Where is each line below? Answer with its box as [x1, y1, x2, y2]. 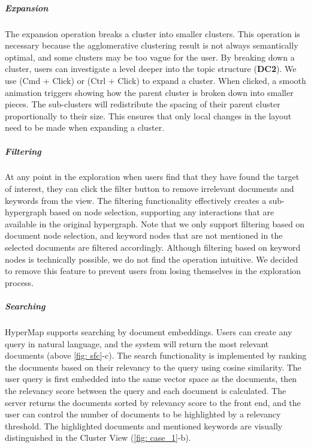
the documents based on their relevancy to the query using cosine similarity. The [5, 360, 301, 373]
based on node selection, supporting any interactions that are [49, 206, 274, 218]
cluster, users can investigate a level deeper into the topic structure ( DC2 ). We [5, 62, 297, 75]
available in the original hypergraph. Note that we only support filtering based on [5, 217, 305, 230]
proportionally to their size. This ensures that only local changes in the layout [5, 109, 292, 122]
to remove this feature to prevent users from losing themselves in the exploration [5, 264, 301, 277]
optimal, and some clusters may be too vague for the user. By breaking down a [5, 50, 295, 63]
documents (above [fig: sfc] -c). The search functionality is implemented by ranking [5, 349, 307, 362]
